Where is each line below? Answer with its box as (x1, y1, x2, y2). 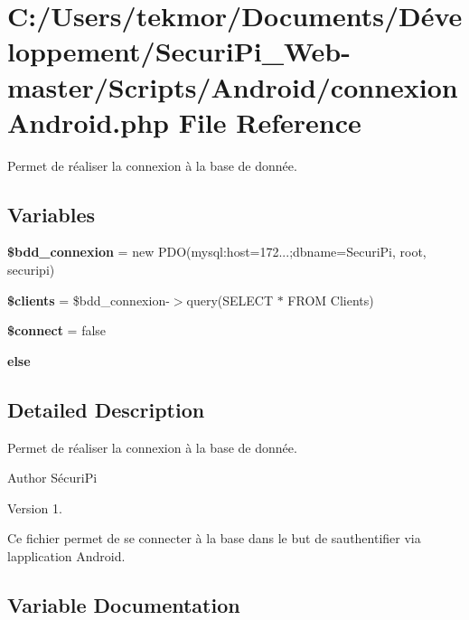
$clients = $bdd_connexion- (7, 290, 170, 309)
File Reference (178, 103, 361, 140)
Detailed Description (7, 395, 205, 423)
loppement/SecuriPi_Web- (7, 33, 351, 70)
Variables (7, 200, 96, 228)
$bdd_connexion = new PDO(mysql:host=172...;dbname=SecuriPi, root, (7, 242, 427, 261)
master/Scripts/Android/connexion (7, 68, 458, 105)
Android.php (7, 103, 169, 140)
